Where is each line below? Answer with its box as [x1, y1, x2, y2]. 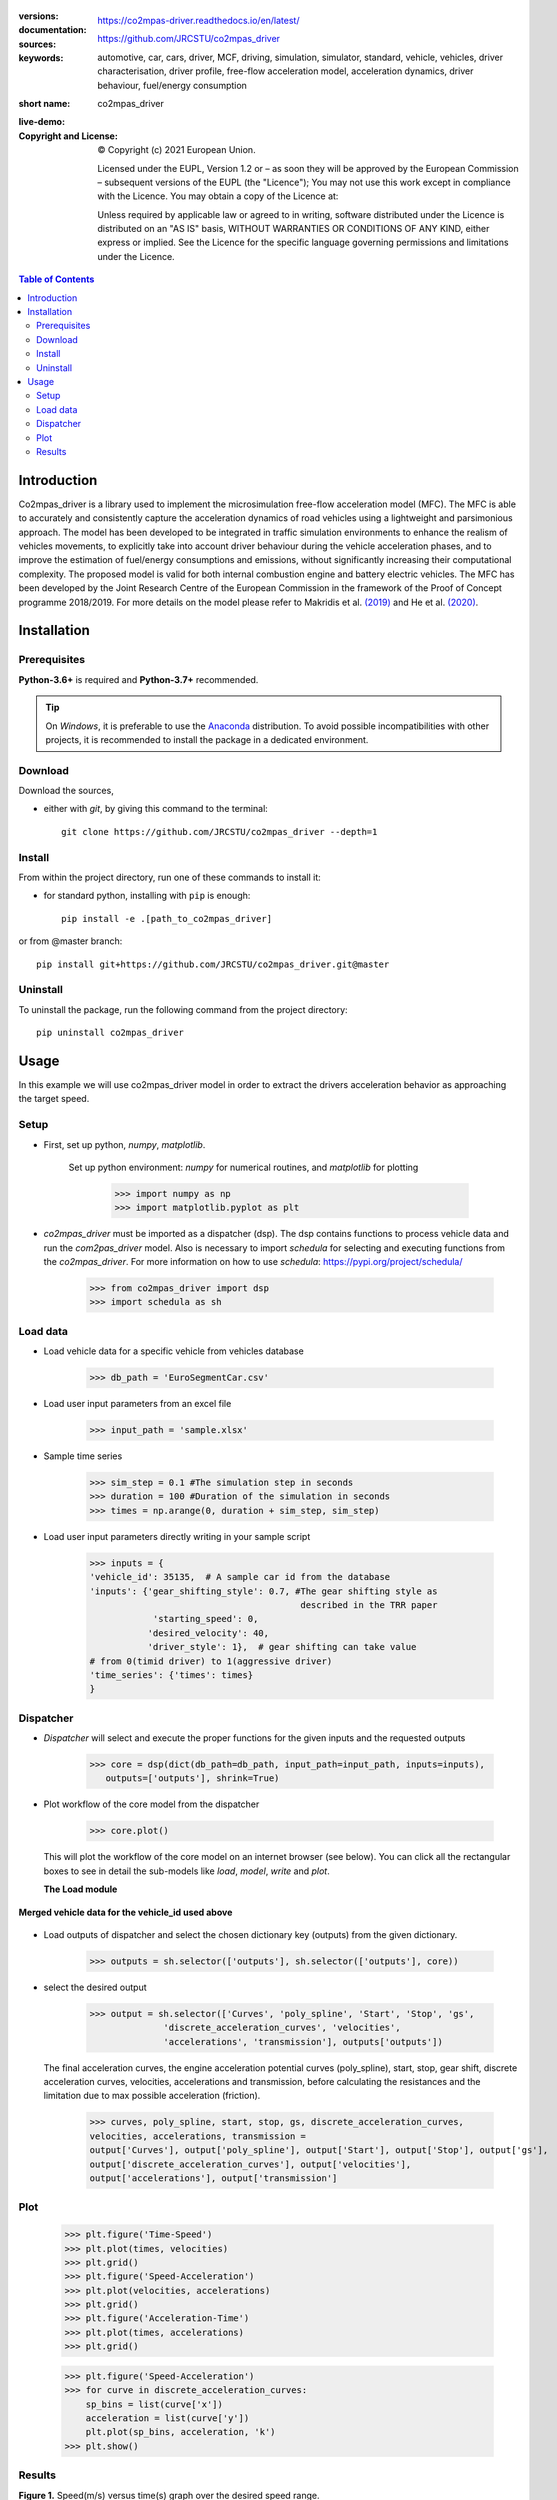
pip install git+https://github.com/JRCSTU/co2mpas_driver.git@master [36, 958, 390, 970]
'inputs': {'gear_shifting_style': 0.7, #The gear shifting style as [89, 1585, 438, 1597]
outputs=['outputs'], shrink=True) [105, 1773, 280, 1784]
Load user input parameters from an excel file [43, 1398, 232, 1410]
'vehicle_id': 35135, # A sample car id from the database [89, 1571, 391, 1583]
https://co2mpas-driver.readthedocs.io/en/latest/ [97, 15, 300, 26]
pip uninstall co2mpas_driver [36, 1027, 185, 1039]
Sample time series [43, 1450, 123, 1462]
